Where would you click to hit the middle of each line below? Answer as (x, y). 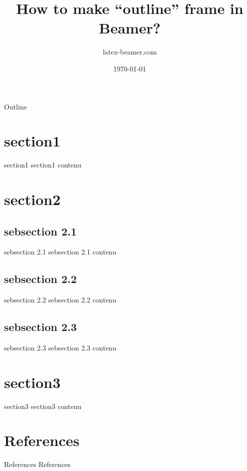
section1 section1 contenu (43, 165)
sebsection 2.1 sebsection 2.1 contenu (60, 252)
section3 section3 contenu (43, 406)
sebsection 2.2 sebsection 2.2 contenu (60, 300)
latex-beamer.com (130, 52)
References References (37, 464)
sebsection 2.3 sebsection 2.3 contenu (60, 347)
